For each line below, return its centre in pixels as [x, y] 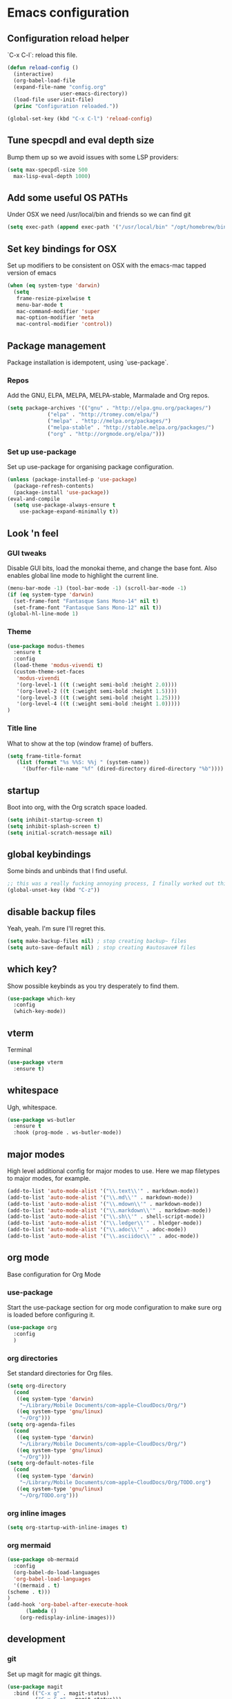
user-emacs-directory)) [94, 94]
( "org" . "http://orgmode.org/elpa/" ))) [106, 434]
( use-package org [32, 1328]
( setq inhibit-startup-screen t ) [55, 820]
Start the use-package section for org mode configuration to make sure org [115, 1308]
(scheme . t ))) [29, 1592]
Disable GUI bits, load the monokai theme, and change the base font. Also [112, 568]
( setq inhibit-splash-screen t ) [54, 826]
